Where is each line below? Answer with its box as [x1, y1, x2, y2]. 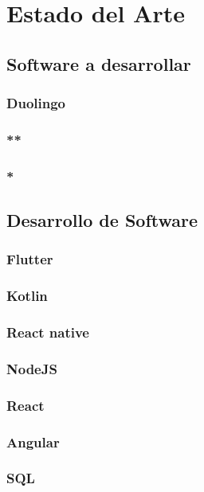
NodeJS [6, 358, 57, 378]
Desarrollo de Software [6, 208, 198, 232]
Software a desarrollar [6, 51, 191, 76]
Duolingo [6, 93, 65, 113]
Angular [6, 431, 60, 451]
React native [6, 322, 89, 342]
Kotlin [6, 286, 48, 306]
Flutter [6, 249, 53, 269]
